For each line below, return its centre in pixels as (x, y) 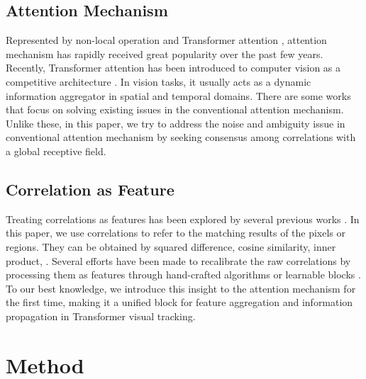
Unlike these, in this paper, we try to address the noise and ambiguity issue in (176, 123)
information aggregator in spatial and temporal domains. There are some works (178, 95)
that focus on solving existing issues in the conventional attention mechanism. (175, 109)
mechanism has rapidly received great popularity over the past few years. (165, 53)
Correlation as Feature (90, 189)
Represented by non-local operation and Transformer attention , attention (166, 40)
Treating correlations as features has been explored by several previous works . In (183, 219)
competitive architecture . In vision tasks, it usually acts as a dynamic (159, 81)
